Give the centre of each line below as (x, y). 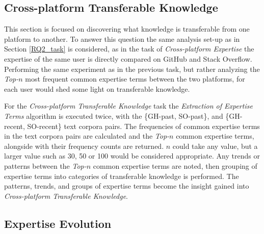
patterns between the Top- (45, 165)
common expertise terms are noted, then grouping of (175, 165)
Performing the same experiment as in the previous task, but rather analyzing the (132, 69)
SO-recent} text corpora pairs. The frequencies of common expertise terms (143, 126)
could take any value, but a (215, 146)
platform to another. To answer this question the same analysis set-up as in (122, 38)
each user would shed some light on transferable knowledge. (97, 88)
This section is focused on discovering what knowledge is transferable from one (127, 29)
